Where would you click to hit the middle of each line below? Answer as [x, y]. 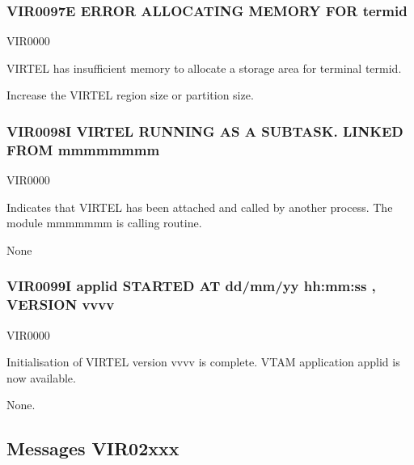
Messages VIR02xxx [93, 448]
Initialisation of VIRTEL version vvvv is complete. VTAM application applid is [203, 362]
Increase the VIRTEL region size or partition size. [130, 95]
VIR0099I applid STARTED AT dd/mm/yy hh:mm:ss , [191, 286]
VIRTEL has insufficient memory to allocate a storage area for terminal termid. [204, 68]
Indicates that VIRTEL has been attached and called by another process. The [200, 207]
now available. [41, 377]
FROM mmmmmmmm [83, 149]
